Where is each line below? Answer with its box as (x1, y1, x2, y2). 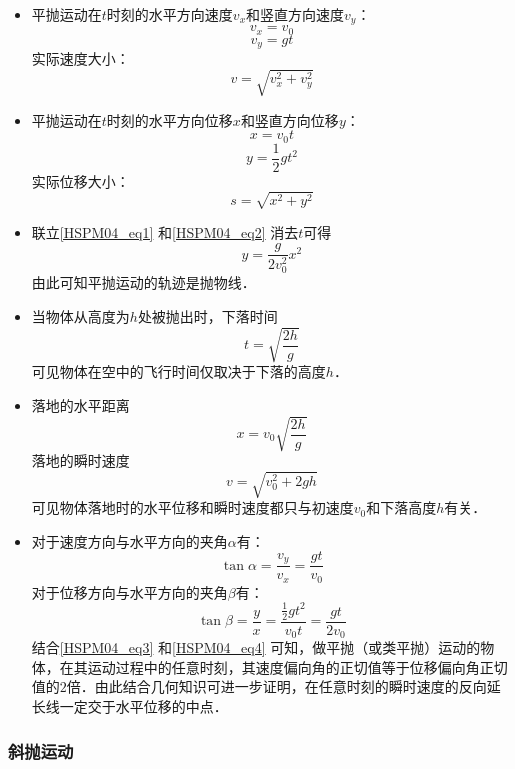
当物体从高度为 (31, 306, 130, 327)
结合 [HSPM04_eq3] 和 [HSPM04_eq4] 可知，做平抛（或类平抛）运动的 (31, 637, 481, 658)
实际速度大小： (31, 48, 130, 69)
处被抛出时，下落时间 (137, 306, 278, 327)
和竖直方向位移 (240, 109, 339, 130)
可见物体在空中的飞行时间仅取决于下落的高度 (31, 361, 326, 382)
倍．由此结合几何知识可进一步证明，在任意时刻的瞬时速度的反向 (66, 676, 487, 697)
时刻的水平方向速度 (106, 4, 233, 24)
